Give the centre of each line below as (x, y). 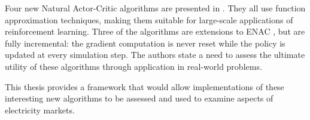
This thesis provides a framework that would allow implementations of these (145, 86)
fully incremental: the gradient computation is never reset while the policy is (145, 43)
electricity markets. (40, 110)
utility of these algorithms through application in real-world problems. (133, 66)
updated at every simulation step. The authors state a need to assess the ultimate (155, 55)
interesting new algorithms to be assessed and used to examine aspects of (139, 98)
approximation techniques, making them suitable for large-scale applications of (149, 19)
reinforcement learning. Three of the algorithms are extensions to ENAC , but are (155, 31)
